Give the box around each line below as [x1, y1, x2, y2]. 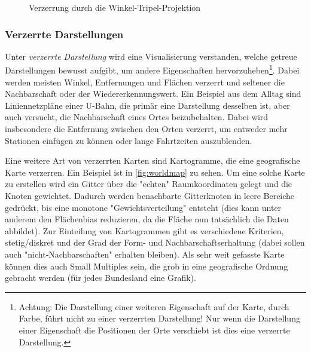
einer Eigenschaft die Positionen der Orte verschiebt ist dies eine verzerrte [19, 323, 290, 336]
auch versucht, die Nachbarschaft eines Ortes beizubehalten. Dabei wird [5, 111, 269, 123]
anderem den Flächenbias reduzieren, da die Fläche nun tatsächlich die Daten [5, 213, 289, 225]
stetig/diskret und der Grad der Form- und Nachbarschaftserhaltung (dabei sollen [5, 236, 305, 249]
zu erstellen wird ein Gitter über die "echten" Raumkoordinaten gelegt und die [5, 177, 292, 190]
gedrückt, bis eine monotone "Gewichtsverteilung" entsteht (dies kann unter [5, 201, 282, 213]
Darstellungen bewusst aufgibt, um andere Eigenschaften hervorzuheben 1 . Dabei [5, 62, 300, 76]
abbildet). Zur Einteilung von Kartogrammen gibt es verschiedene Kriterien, [5, 224, 284, 237]
